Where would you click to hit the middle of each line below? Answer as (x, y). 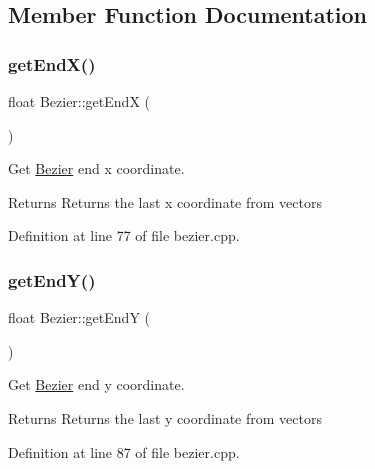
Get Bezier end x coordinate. (96, 168)
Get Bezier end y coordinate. (96, 384)
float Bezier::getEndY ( (79, 317)
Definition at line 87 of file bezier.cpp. (124, 451)
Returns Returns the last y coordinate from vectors (165, 417)
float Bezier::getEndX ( (79, 101)
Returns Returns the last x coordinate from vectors (165, 201)
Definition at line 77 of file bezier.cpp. (124, 235)
